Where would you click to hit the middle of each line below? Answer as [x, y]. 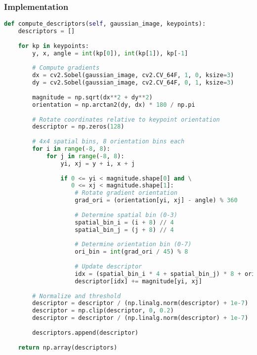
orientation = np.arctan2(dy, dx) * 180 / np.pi [114, 105]
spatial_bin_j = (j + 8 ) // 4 [124, 230]
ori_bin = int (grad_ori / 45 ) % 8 [131, 252]
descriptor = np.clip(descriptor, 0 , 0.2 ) [103, 311]
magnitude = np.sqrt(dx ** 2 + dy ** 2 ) [92, 97]
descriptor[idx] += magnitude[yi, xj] [138, 281]
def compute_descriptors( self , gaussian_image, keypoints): [105, 24]
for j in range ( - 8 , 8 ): [85, 156]
